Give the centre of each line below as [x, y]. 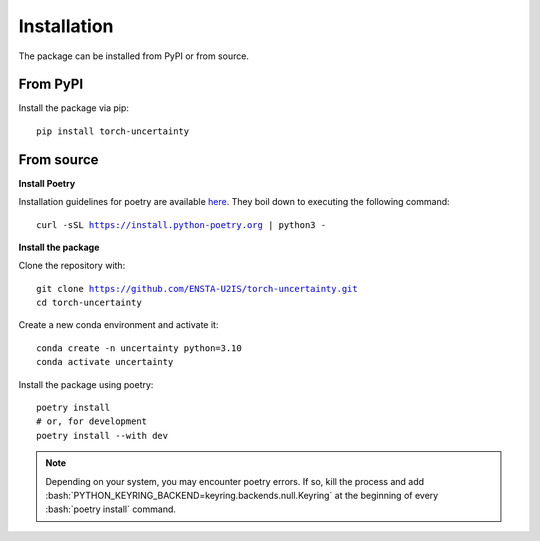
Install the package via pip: [74, 108]
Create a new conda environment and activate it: [118, 325]
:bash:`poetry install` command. [111, 509]
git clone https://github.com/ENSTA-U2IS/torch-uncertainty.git [197, 288]
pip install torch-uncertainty [113, 131]
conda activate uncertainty [105, 362]
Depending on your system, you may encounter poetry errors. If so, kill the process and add [235, 481]
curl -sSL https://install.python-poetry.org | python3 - [181, 224]
